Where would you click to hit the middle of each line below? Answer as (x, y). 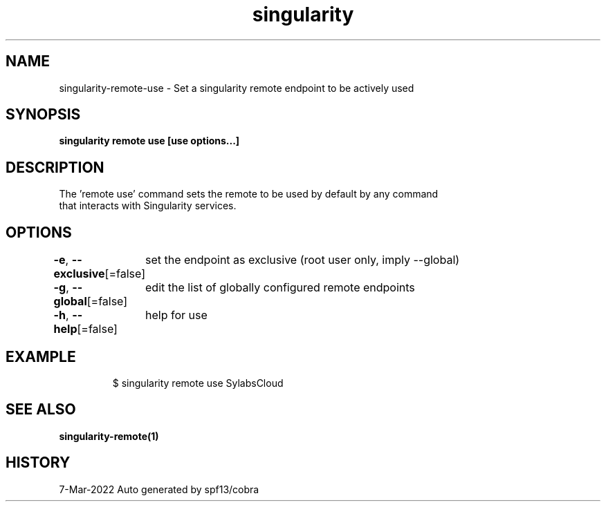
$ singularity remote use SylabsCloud (198, 383)
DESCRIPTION (55, 167)
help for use (176, 315)
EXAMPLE (41, 356)
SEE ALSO (41, 410)
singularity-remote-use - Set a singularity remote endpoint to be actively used (237, 88)
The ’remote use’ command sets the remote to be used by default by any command (249, 194)
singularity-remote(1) (109, 436)
